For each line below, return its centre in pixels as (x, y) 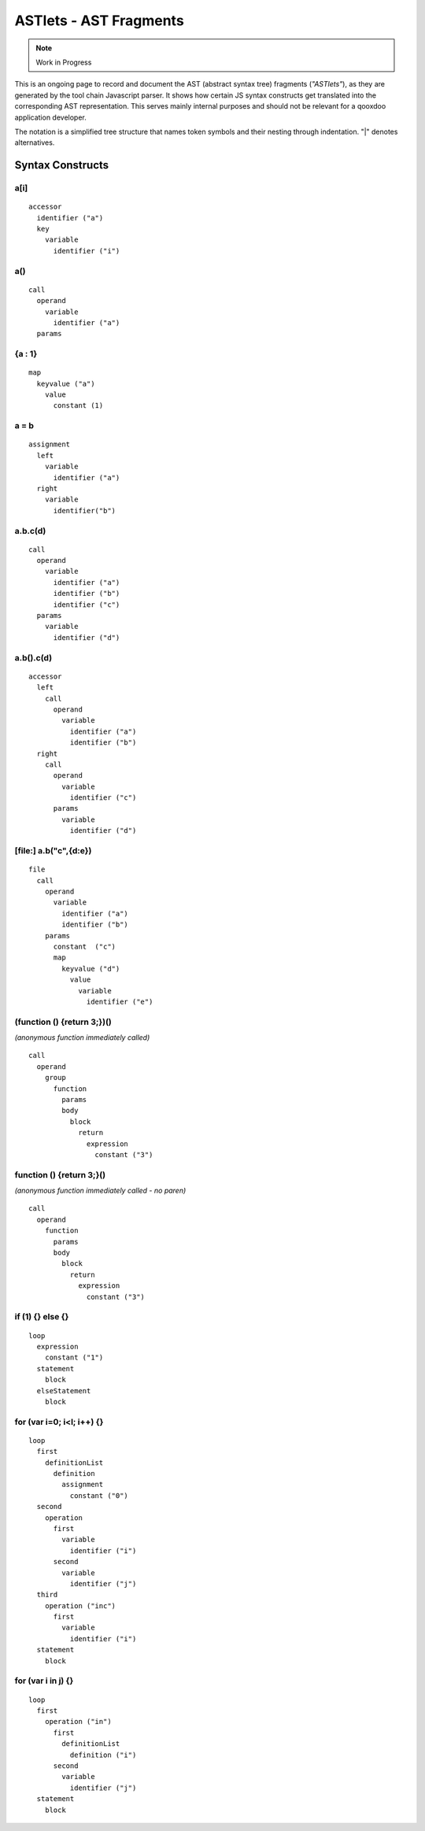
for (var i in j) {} (44, 1681)
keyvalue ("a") (66, 383)
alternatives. (35, 142)
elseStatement (64, 1391)
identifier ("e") (120, 1001)
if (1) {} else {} (42, 1317)
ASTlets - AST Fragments (99, 20)
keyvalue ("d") (91, 969)
